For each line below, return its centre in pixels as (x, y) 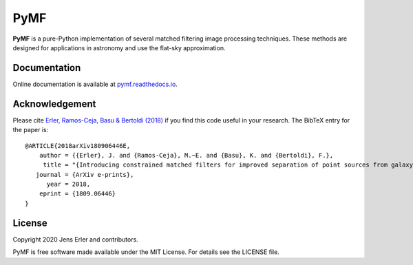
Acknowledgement (54, 104)
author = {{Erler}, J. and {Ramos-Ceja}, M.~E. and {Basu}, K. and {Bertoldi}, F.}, (186, 155)
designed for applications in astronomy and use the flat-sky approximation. (119, 47)
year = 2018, (68, 184)
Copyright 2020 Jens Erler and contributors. (76, 239)
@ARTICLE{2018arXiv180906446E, (78, 146)
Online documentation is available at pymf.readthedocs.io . (95, 84)
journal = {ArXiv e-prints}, (85, 174)
